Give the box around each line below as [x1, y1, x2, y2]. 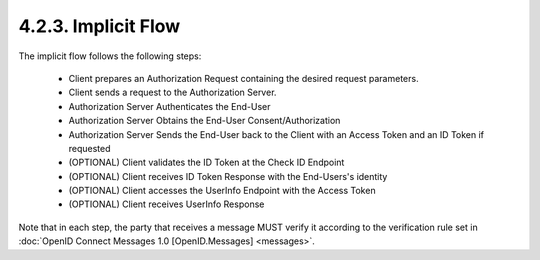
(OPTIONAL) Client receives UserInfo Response [68, 198, 265, 210]
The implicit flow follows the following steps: [18, 50, 202, 62]
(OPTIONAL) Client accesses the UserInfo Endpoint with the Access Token [68, 185, 376, 197]
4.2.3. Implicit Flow [18, 15, 181, 37]
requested [68, 142, 111, 154]
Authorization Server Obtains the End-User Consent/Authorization [68, 115, 341, 127]
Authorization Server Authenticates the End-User [68, 100, 271, 112]
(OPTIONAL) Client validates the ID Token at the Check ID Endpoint [68, 156, 345, 169]
